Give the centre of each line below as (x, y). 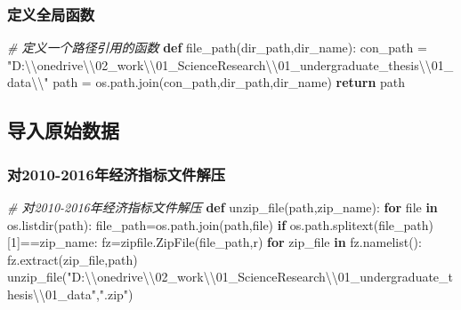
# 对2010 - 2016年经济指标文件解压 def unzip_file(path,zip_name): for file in (222, 207)
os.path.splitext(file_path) (361, 224)
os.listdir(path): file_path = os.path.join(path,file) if (147, 224)
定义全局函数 (51, 14)
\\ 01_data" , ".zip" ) (83, 294)
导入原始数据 (63, 130)
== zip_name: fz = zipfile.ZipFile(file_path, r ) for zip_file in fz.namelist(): (221, 242)
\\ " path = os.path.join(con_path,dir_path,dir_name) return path (218, 82)
